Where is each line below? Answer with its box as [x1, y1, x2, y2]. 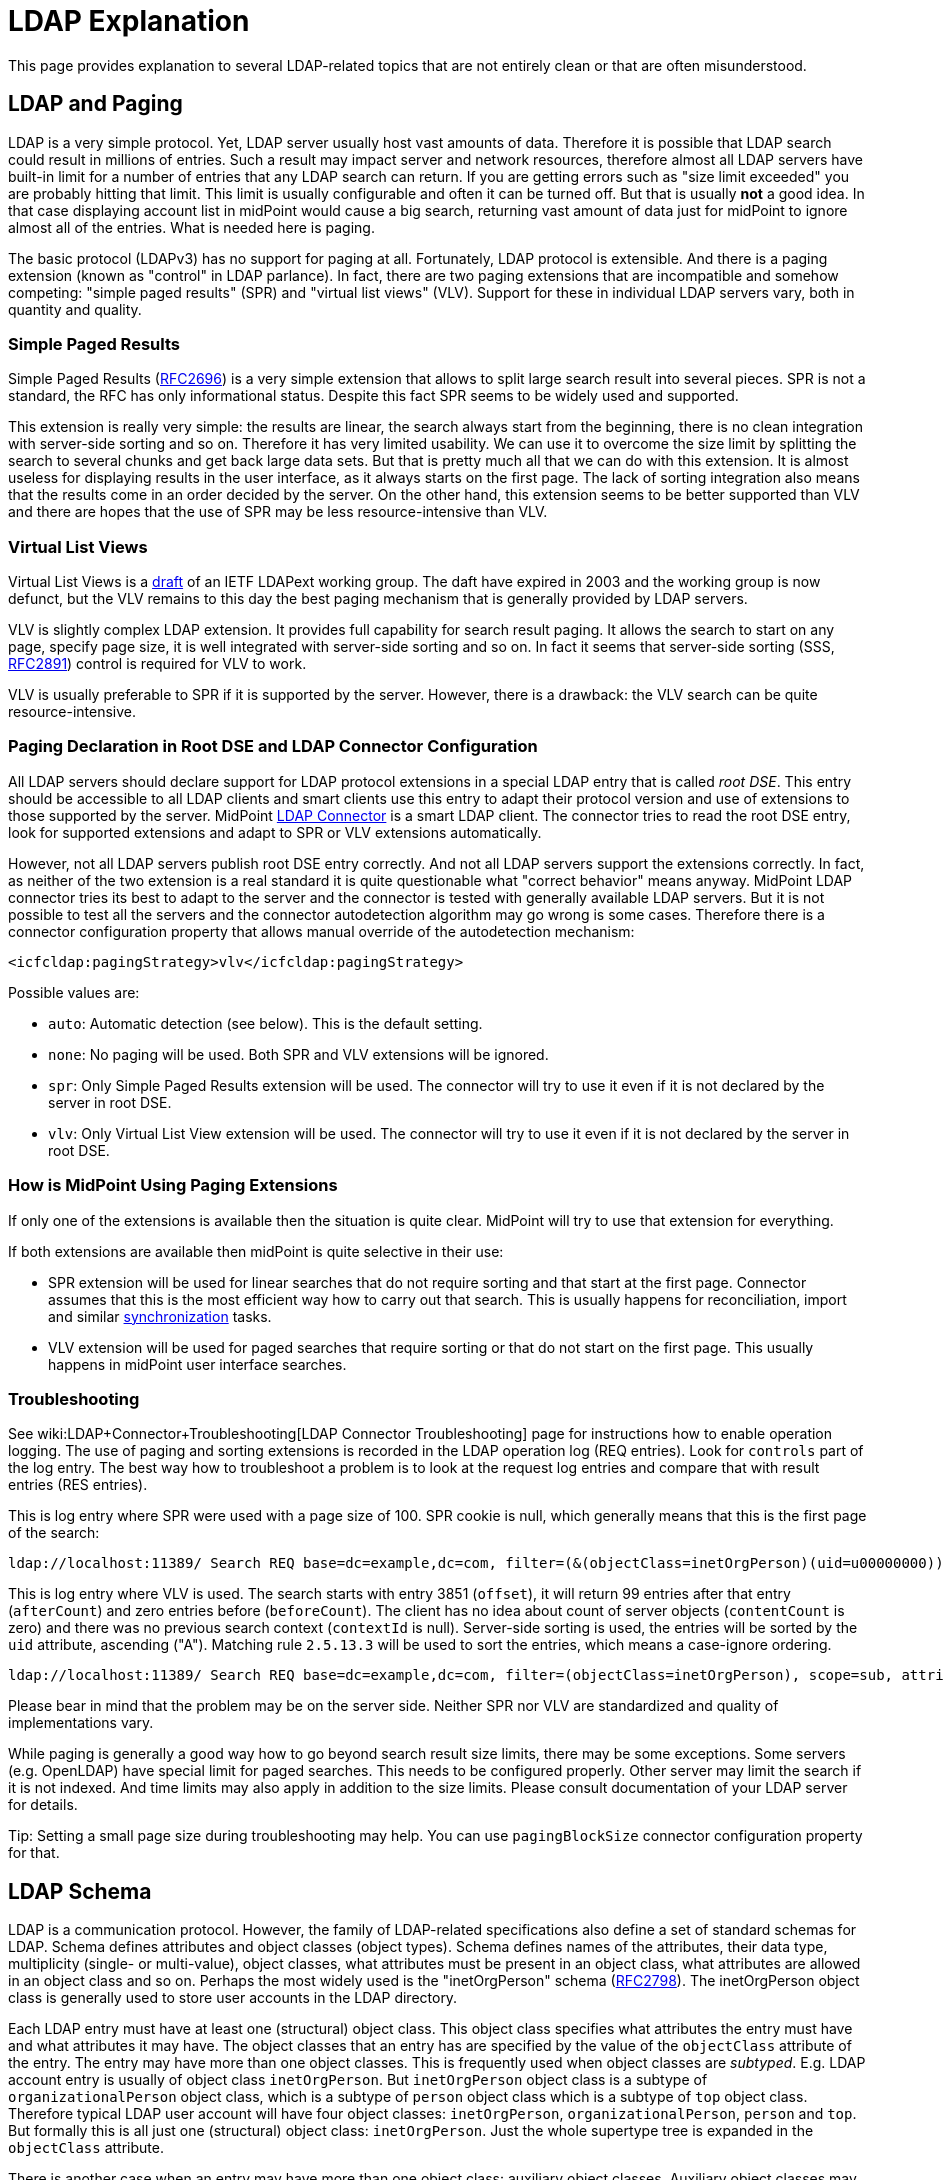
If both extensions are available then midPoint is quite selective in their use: [8, 1242, 504, 1260]
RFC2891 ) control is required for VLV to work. [8, 655, 307, 673]
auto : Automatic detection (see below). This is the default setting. [48, 1014, 483, 1032]
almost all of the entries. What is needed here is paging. [8, 218, 375, 236]
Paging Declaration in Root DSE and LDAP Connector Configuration [8, 736, 538, 757]
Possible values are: [8, 983, 140, 1001]
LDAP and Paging [8, 91, 183, 117]
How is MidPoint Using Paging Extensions [8, 1175, 338, 1196]
